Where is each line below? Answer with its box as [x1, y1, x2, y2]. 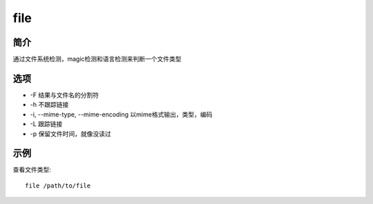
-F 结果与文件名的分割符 [30, 90, 99, 99]
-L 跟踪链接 [30, 120, 63, 128]
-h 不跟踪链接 [30, 101, 69, 109]
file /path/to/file [25, 181, 91, 190]
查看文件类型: [12, 165, 52, 174]
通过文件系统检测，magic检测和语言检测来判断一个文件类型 [12, 55, 182, 63]
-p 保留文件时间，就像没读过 [30, 130, 111, 138]
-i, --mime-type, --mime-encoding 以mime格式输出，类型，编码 [30, 110, 213, 119]
